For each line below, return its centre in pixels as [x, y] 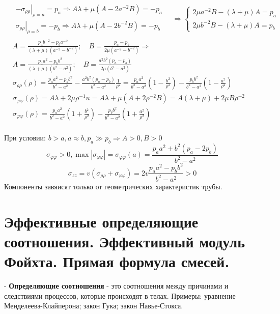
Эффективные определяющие [101, 221]
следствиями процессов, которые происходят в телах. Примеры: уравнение [120, 295]
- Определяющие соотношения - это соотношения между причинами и [116, 285]
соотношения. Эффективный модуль [125, 241]
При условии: [25, 138]
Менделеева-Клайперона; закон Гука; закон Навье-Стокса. [94, 306]
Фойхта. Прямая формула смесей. [117, 261]
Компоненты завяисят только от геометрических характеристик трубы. [113, 186]
